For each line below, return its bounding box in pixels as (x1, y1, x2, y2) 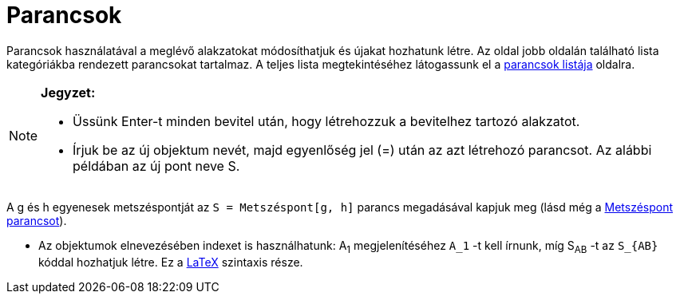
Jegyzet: (41, 84, 96, 101)
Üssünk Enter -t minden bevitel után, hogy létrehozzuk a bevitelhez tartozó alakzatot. (73, 112, 580, 129)
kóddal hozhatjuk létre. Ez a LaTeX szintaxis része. (38, 255, 303, 269)
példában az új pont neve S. (73, 157, 240, 174)
